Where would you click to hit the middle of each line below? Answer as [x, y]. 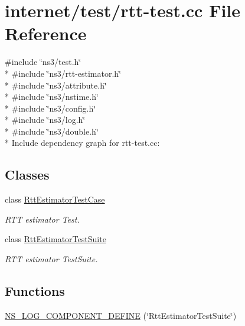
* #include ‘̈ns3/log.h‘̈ [45, 120]
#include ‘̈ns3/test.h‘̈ [43, 62]
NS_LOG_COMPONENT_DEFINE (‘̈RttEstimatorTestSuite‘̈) [121, 315]
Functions [35, 291]
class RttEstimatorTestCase [55, 199]
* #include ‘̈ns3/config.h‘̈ [50, 108]
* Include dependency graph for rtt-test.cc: [82, 143]
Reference [46, 33]
